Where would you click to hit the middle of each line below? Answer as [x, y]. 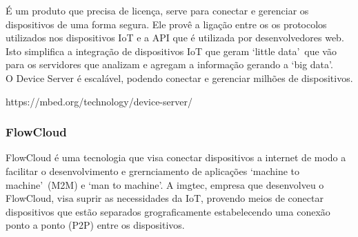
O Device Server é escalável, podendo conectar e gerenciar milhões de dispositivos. [179, 78]
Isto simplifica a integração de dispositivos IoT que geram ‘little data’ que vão [171, 51]
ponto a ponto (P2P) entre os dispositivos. [95, 225]
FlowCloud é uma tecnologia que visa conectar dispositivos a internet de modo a [176, 157]
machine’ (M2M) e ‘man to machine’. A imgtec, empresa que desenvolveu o [165, 184]
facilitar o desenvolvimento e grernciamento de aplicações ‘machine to [153, 171]
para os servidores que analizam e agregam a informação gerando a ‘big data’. [169, 64]
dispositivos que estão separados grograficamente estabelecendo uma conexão [168, 211]
